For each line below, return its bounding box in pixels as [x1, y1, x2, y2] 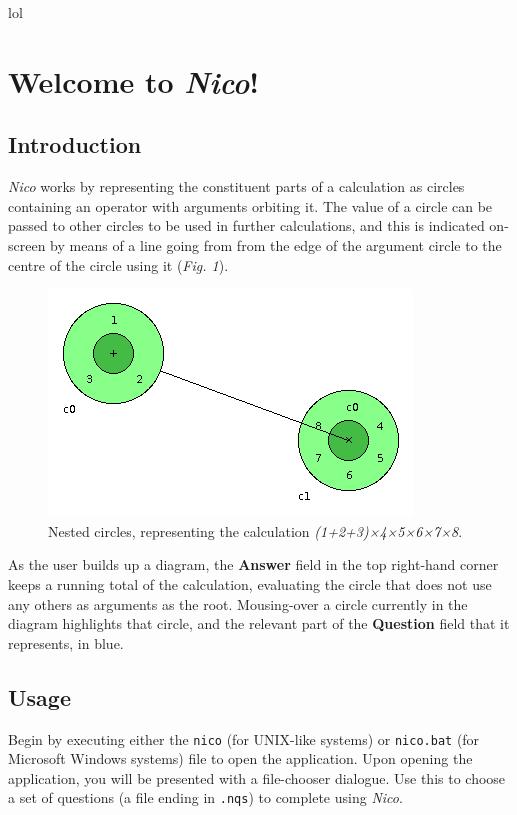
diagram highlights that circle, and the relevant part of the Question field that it [8, 613, 510, 634]
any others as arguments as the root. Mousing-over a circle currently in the [8, 593, 468, 614]
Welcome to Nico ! [8, 60, 260, 102]
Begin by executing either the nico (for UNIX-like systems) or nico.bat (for [8, 728, 480, 749]
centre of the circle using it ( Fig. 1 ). [8, 254, 229, 275]
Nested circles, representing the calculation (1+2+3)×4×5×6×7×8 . [48, 520, 463, 541]
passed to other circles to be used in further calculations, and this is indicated [8, 215, 485, 236]
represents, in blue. [8, 632, 124, 653]
